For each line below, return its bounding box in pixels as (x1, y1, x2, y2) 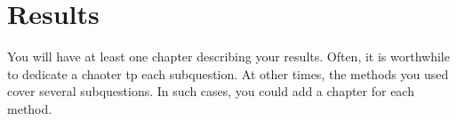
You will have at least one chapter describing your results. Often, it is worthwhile (7, 47, 450, 66)
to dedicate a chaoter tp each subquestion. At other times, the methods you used (7, 64, 449, 83)
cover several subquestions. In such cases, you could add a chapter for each (7, 82, 414, 101)
